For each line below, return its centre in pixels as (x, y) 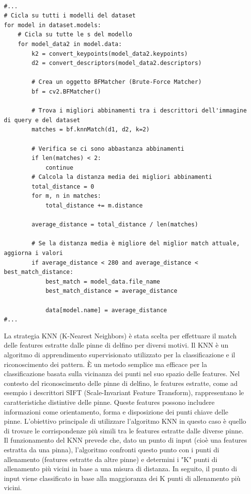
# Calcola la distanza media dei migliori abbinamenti (122, 177)
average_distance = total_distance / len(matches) (115, 225)
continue (59, 167)
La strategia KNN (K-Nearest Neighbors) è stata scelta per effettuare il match (120, 335)
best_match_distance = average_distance (111, 291)
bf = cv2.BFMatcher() (66, 91)
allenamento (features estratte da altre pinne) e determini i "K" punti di (111, 459)
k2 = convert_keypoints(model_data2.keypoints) (110, 54)
